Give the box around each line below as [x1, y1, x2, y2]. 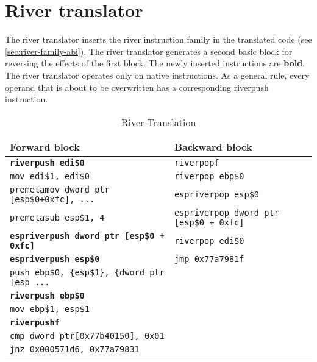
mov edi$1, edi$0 [10, 171, 90, 181]
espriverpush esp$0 [10, 254, 100, 264]
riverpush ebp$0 [10, 290, 85, 300]
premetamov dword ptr [10, 184, 110, 194]
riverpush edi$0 [10, 157, 85, 168]
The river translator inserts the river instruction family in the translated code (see [5, 33, 312, 46]
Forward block [10, 139, 80, 154]
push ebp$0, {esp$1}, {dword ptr [10, 267, 165, 277]
